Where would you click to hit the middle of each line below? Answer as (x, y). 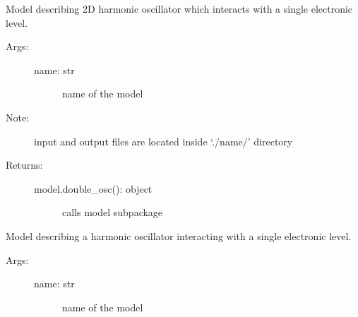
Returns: (24, 165)
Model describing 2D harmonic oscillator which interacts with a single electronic (179, 8)
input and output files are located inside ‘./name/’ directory (163, 141)
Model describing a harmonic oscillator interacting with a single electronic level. (179, 235)
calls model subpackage (113, 212)
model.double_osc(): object (93, 188)
